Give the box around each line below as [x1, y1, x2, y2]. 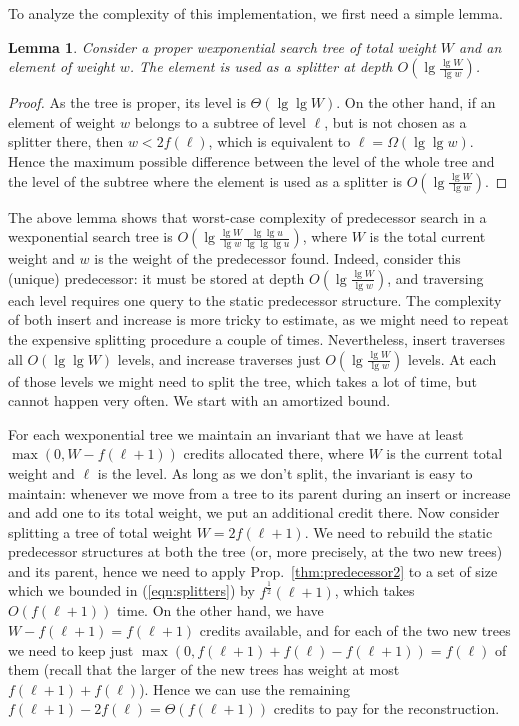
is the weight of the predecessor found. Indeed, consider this [94, 248, 461, 269]
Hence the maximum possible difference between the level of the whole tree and [8, 150, 495, 171]
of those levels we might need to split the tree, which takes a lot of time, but [8, 370, 477, 391]
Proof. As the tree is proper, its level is [8, 92, 246, 113]
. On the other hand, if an [336, 92, 496, 113]
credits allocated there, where [183, 443, 364, 464]
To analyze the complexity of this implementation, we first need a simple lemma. [8, 3, 503, 23]
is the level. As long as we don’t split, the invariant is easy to [97, 462, 473, 483]
